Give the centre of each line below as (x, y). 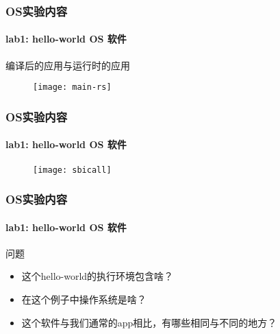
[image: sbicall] (72, 170)
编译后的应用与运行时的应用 (68, 65)
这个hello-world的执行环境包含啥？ (98, 276)
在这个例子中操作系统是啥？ (84, 299)
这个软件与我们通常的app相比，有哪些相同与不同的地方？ (149, 322)
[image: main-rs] (72, 87)
